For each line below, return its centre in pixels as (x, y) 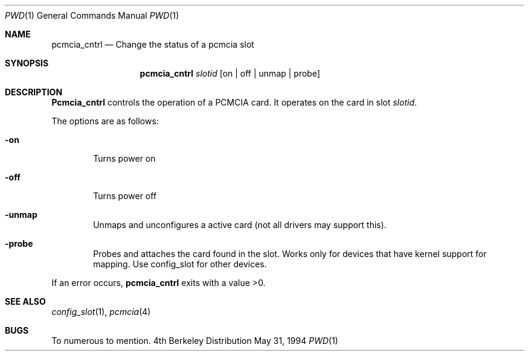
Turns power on (124, 158)
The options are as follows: (105, 121)
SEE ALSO (25, 301)
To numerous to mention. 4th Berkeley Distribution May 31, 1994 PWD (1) (195, 341)
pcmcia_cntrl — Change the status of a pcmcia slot (153, 44)
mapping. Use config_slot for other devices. (180, 264)
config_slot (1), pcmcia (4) (101, 312)
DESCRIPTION (34, 92)
